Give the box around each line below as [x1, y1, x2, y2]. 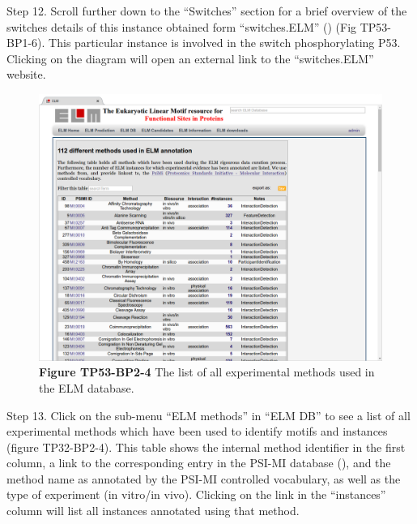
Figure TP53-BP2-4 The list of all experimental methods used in [39, 363, 375, 380]
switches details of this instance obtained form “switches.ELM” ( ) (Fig [6, 18, 357, 35]
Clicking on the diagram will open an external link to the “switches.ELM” [6, 49, 374, 67]
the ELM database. [39, 379, 134, 396]
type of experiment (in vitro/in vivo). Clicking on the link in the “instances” [6, 486, 386, 503]
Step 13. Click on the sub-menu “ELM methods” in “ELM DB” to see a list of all [6, 406, 411, 423]
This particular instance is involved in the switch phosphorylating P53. [49, 34, 401, 51]
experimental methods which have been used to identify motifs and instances [6, 423, 388, 440]
